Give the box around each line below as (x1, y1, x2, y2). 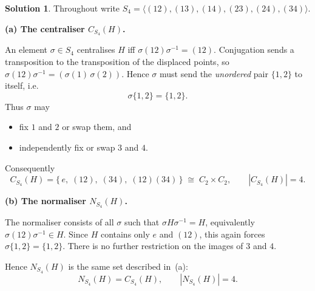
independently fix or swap (19, 141, 115, 154)
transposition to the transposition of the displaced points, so (5, 55, 229, 68)
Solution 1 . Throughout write (5, 2, 120, 14)
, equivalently (205, 216, 255, 228)
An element (5, 43, 47, 56)
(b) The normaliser (5, 194, 86, 207)
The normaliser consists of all (5, 216, 114, 228)
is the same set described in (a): (68, 259, 188, 272)
